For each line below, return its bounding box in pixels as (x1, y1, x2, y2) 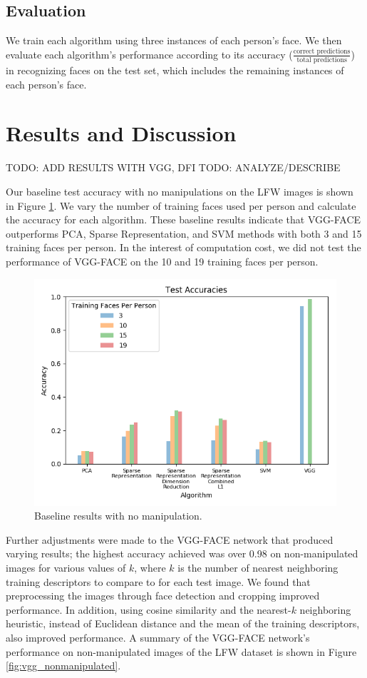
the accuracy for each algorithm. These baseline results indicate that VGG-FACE (6, 212, 361, 227)
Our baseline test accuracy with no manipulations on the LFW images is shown (6, 184, 353, 199)
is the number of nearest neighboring (177, 560, 338, 575)
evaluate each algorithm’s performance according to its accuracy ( (6, 46, 293, 61)
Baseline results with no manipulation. (34, 508, 202, 523)
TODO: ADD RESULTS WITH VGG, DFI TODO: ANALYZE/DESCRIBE (6, 160, 341, 175)
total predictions (296, 56, 347, 64)
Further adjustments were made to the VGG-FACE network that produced (6, 532, 334, 547)
